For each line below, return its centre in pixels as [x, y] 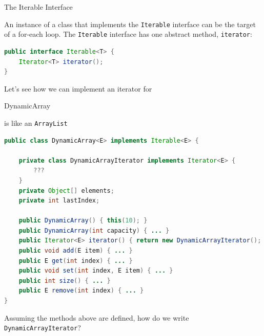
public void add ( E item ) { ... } [76, 251]
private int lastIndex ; [59, 201]
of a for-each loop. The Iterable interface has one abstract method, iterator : [128, 34]
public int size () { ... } [65, 281]
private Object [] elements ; [66, 191]
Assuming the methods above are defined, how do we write [97, 317]
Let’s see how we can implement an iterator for [78, 88]
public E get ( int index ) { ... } [76, 261]
